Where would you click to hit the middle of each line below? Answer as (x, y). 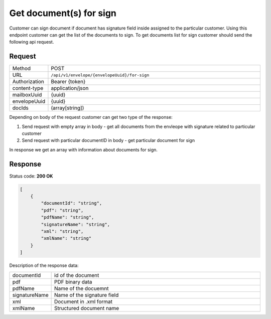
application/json (70, 88)
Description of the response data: (44, 265)
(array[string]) (67, 108)
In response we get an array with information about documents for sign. (84, 149)
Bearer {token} (68, 82)
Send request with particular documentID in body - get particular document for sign (108, 140)
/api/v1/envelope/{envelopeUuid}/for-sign (100, 75)
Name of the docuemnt (81, 288)
